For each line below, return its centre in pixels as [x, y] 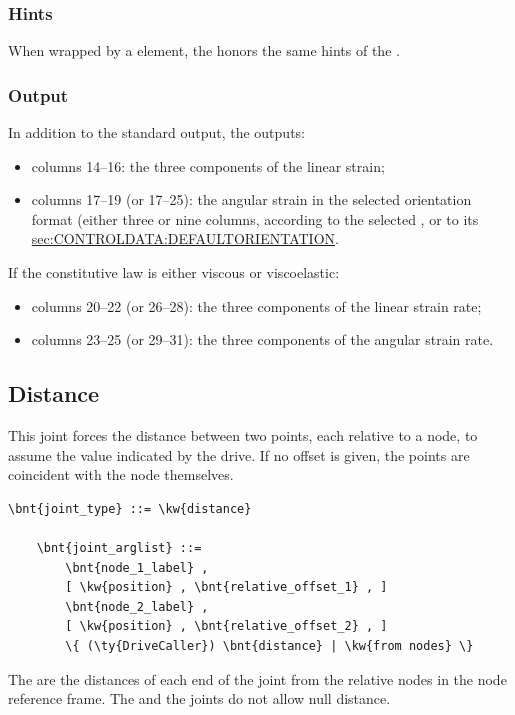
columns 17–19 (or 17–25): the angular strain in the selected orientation [251, 199]
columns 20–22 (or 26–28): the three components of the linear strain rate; [256, 305]
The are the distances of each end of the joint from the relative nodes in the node [257, 678]
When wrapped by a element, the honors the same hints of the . [204, 50]
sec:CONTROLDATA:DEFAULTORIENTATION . [185, 238]
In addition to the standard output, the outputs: [156, 132]
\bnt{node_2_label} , [137, 606]
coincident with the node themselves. [121, 474]
